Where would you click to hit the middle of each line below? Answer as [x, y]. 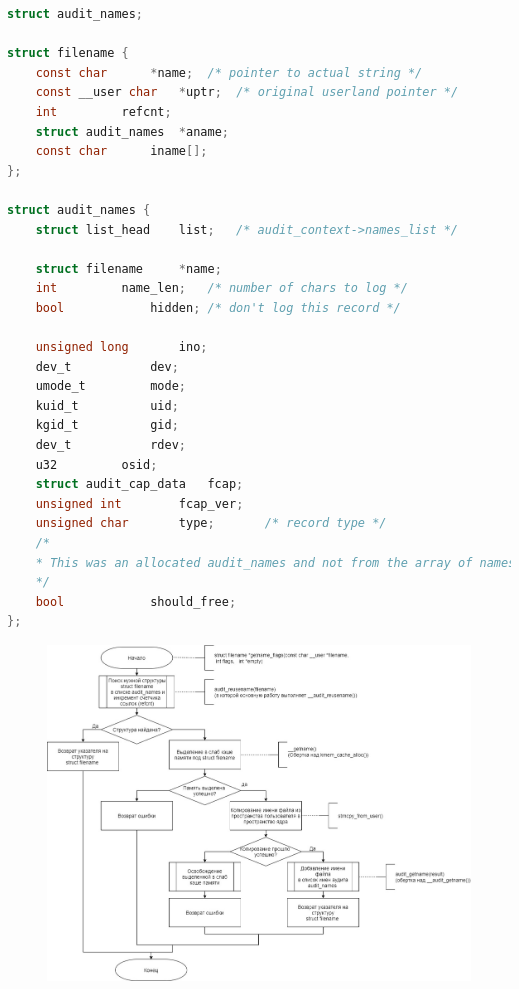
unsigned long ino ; [121, 347]
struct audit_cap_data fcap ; [139, 484]
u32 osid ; [96, 464]
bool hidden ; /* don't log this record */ [218, 307]
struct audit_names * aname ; [132, 131]
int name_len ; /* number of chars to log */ [221, 288]
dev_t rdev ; [110, 445]
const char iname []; [121, 151]
